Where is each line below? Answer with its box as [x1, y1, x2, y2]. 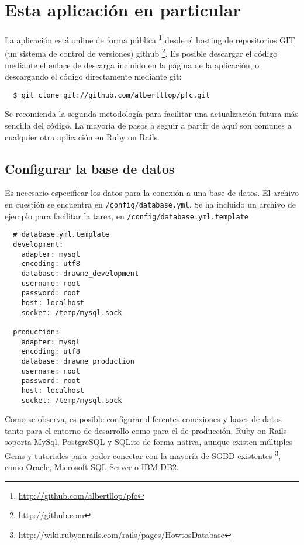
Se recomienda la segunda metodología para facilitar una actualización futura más [5, 108, 299, 120]
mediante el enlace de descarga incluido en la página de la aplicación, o [5, 58, 260, 71]
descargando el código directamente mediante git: [5, 70, 182, 82]
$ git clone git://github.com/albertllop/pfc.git [13, 91, 210, 99]
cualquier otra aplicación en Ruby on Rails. [5, 130, 160, 143]
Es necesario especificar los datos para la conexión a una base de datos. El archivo [5, 187, 299, 199]
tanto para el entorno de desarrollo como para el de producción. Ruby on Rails [5, 424, 287, 436]
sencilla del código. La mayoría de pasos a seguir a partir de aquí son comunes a [5, 119, 292, 132]
